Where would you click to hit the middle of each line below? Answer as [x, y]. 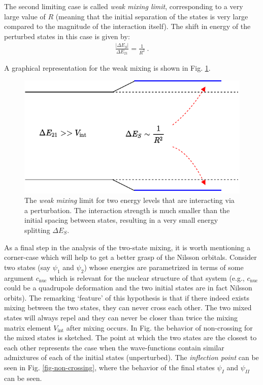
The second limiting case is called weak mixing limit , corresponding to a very [124, 6]
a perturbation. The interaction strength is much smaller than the [127, 210]
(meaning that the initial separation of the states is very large [152, 16]
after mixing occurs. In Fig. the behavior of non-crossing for [159, 327]
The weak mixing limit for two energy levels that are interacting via [129, 200]
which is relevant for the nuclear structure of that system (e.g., [147, 277]
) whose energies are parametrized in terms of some [164, 267]
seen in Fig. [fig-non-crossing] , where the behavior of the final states [109, 367]
